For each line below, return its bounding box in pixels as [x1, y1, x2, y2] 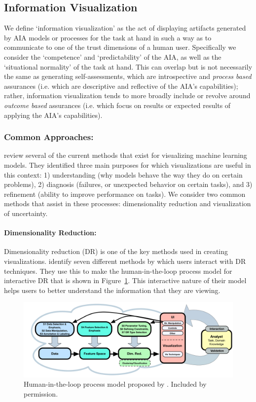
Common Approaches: [4, 131, 94, 143]
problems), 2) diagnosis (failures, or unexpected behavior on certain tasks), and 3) [4, 179, 253, 189]
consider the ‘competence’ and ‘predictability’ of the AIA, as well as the [4, 51, 221, 62]
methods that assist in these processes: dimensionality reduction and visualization [4, 198, 251, 209]
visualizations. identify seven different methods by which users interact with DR [4, 256, 246, 266]
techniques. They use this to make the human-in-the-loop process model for [4, 265, 232, 276]
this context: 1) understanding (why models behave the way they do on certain [4, 169, 243, 180]
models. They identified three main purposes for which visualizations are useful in [4, 159, 251, 170]
